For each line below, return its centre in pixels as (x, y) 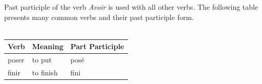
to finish (45, 72)
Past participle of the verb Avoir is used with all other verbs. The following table (131, 7)
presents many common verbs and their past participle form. (99, 17)
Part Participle (97, 46)
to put (42, 60)
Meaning (48, 46)
